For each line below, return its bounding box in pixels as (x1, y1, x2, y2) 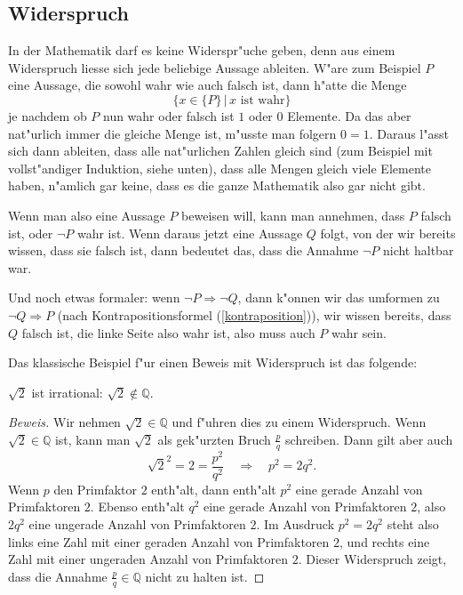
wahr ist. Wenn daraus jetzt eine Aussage (76, 223, 303, 242)
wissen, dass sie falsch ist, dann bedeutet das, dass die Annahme (8, 241, 359, 260)
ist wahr (240, 93, 285, 107)
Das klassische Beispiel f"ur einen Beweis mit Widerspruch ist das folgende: (8, 353, 418, 372)
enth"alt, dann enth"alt (151, 479, 276, 498)
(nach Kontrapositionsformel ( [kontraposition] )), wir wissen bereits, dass (57, 305, 451, 324)
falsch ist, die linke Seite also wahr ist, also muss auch (21, 323, 315, 342)
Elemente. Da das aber (287, 106, 411, 125)
